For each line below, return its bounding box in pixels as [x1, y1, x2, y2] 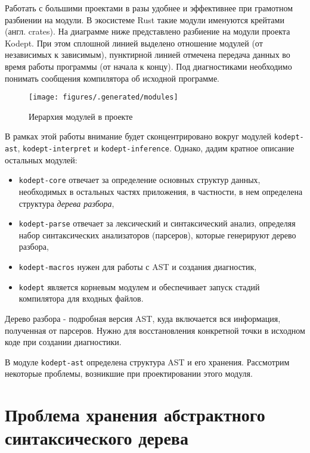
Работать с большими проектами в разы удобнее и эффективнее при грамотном [5, 2, 293, 14]
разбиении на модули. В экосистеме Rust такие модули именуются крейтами [5, 13, 284, 26]
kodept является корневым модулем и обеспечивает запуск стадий [18, 280, 260, 293]
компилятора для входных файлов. [18, 292, 144, 305]
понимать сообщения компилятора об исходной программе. [5, 72, 219, 84]
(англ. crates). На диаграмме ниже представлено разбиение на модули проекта [5, 25, 290, 38]
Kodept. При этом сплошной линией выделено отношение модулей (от [5, 36, 263, 49]
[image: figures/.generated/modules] [29, 93, 178, 102]
